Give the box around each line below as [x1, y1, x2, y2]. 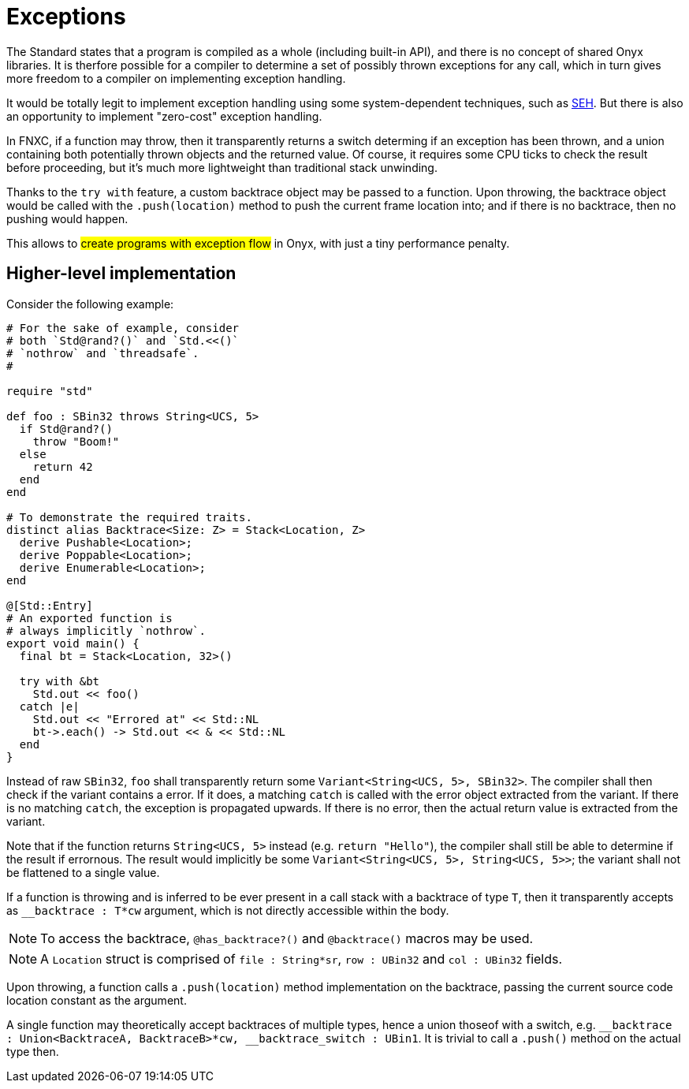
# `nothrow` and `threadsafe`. [6, 346, 199, 360]
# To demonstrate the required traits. [6, 510, 252, 524]
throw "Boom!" [32, 434, 120, 448]
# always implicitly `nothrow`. [6, 624, 206, 637]
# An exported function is [6, 611, 173, 625]
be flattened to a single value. [6, 865, 160, 879]
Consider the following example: [6, 296, 174, 311]
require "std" [6, 384, 93, 397]
